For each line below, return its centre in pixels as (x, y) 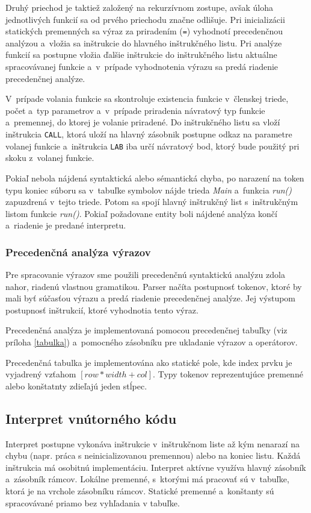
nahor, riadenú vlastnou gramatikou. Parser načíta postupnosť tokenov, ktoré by (154, 286)
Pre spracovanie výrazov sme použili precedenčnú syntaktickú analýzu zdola (145, 275)
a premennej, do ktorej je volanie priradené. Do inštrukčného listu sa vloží (143, 122)
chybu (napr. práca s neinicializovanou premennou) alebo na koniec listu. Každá (153, 455)
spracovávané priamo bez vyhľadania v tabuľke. (93, 502)
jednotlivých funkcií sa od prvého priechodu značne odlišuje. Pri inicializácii (145, 19)
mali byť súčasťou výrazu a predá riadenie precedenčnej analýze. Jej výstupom (151, 298)
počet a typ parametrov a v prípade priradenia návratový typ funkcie (135, 110)
